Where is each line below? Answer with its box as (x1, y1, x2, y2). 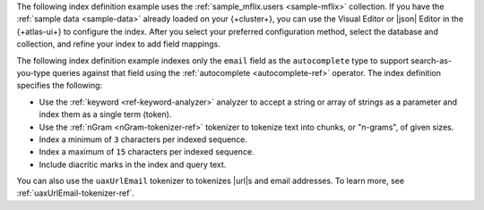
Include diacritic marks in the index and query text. (39, 159, 227, 170)
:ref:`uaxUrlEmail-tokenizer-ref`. (16, 188, 134, 198)
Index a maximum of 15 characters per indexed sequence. (39, 147, 255, 157)
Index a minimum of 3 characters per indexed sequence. (39, 134, 248, 145)
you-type (16, 67, 51, 78)
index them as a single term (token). (39, 109, 172, 120)
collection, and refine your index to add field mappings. (16, 38, 221, 49)
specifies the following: (16, 80, 103, 91)
